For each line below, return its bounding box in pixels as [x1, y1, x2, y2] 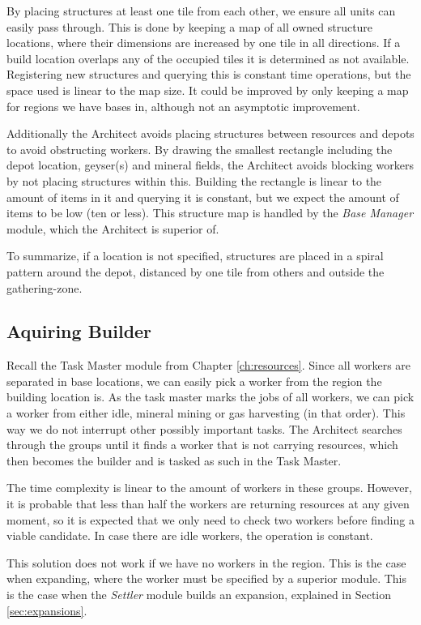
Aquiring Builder [6, 319, 152, 344]
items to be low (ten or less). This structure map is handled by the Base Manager [6, 204, 414, 221]
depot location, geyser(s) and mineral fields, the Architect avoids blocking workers [6, 156, 415, 173]
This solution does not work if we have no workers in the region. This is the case [6, 554, 406, 571]
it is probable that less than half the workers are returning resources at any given [6, 495, 410, 512]
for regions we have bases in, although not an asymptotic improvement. [6, 97, 360, 114]
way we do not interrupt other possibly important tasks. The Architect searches [6, 420, 402, 437]
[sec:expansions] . [6, 601, 87, 619]
